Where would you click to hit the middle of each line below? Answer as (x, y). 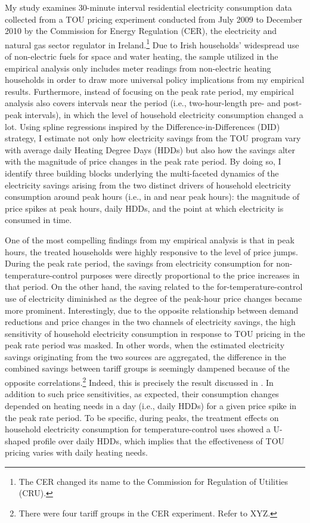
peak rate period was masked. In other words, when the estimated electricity (145, 345)
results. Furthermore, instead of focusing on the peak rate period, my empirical (149, 91)
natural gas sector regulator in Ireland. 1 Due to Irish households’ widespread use (152, 44)
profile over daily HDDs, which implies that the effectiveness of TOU (159, 440)
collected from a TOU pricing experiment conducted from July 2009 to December (154, 19)
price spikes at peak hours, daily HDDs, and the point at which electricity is (144, 208)
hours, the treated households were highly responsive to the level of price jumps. (151, 251)
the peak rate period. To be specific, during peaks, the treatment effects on (142, 417)
